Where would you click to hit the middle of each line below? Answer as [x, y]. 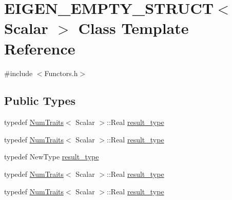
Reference [40, 48]
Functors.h [61, 73]
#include [18, 73]
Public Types [40, 101]
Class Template [133, 28]
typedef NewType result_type [52, 157]
